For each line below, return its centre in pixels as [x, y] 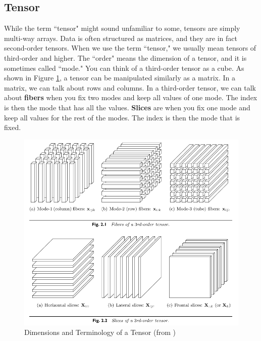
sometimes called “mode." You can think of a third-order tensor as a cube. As [124, 68]
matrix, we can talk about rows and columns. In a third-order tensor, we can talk [130, 87]
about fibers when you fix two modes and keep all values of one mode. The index [131, 97]
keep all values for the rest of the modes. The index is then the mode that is [122, 117]
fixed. [13, 127]
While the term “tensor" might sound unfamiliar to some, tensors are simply [122, 28]
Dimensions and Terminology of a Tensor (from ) [100, 332]
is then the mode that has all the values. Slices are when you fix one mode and [127, 107]
